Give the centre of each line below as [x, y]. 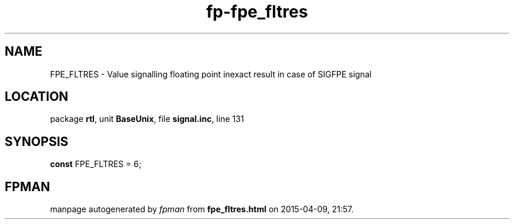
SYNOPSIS [37, 141]
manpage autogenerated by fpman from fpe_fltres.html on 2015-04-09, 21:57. [202, 209]
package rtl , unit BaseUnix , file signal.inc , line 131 [147, 119]
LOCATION [37, 97]
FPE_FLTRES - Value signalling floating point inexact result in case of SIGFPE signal [211, 74]
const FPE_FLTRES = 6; [96, 164]
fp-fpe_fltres [257, 12]
